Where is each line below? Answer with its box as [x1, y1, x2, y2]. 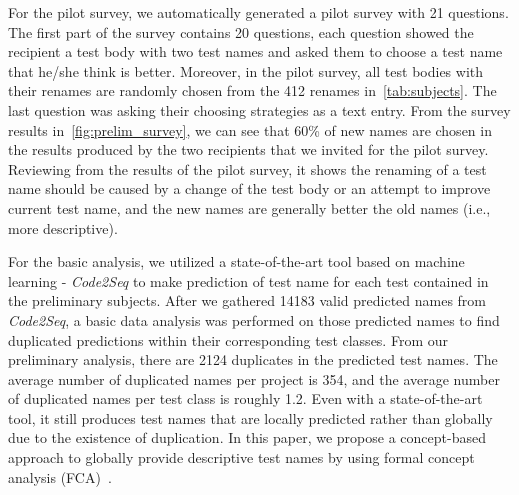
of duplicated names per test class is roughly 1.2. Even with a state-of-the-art [8, 388, 483, 409]
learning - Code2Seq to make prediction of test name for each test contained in [8, 270, 489, 291]
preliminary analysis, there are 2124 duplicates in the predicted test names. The [8, 349, 498, 370]
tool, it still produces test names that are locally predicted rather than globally [8, 407, 493, 428]
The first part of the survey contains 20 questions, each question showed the [8, 21, 474, 42]
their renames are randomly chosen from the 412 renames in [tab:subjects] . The [8, 80, 497, 101]
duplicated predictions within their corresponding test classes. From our [8, 329, 448, 350]
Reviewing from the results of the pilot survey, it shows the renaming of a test [8, 158, 487, 179]
